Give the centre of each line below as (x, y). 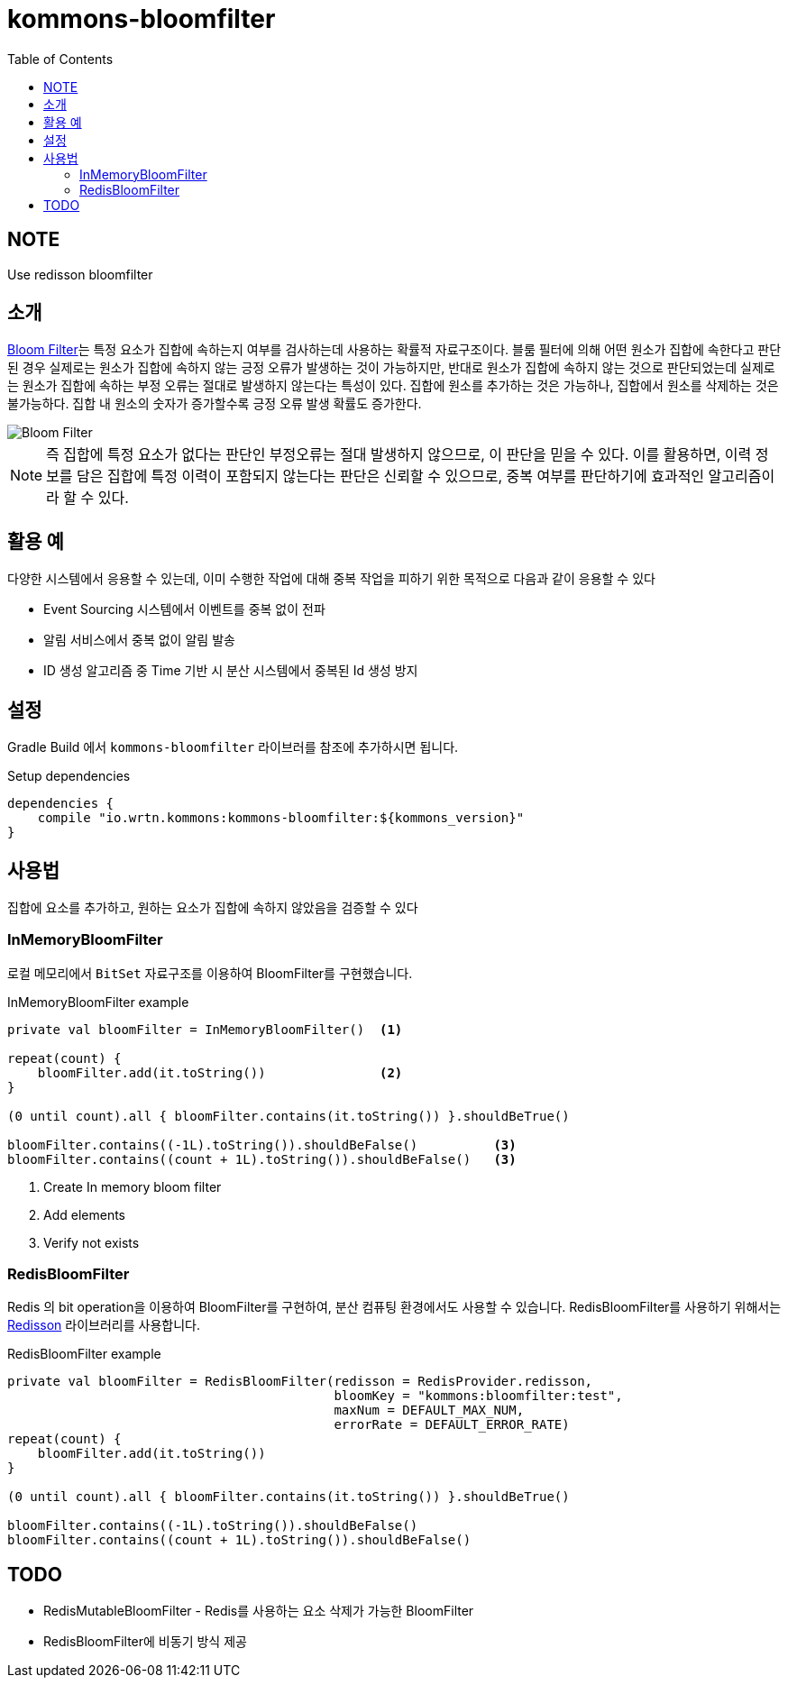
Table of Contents (60, 59)
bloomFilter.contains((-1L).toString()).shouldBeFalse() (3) (262, 1145)
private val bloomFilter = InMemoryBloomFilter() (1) (205, 1029)
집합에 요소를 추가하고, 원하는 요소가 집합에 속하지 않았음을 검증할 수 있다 (213, 907)
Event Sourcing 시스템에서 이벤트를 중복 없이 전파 (184, 609)
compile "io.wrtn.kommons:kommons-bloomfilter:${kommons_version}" (281, 818)
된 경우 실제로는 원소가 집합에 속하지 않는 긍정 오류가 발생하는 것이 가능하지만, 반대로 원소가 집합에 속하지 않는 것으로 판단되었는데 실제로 (391, 368)
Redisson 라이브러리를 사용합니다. (104, 1325)
